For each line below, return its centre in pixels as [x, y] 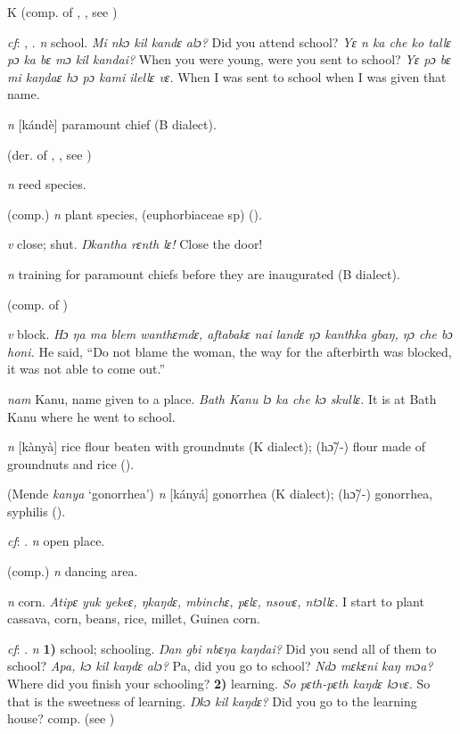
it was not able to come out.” [86, 369]
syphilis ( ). [37, 511]
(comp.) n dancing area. [73, 571]
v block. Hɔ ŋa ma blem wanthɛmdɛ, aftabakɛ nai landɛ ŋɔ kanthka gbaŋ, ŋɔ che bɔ [230, 334]
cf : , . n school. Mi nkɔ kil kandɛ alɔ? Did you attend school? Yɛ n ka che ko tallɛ [229, 41]
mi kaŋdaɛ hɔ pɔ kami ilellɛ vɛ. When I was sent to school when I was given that [227, 76]
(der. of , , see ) [49, 154]
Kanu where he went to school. [91, 416]
